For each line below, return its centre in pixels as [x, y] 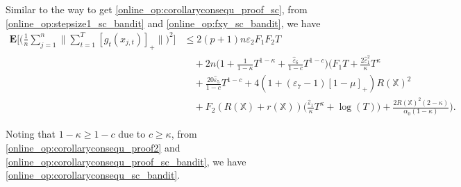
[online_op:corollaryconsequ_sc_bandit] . [93, 175]
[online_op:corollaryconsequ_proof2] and [93, 148]
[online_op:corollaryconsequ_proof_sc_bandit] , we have [126, 161]
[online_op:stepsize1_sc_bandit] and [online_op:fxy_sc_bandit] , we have [163, 23]
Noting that [31, 134]
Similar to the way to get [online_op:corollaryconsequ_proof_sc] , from [157, 9]
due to [132, 134]
